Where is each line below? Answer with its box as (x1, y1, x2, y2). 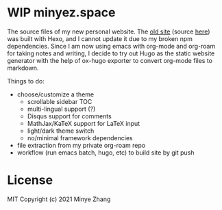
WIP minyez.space (7, 5, 116, 21)
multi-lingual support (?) (27, 105, 96, 113)
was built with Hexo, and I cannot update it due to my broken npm (7, 34, 193, 42)
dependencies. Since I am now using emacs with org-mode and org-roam (7, 42, 216, 50)
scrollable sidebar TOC (27, 97, 92, 105)
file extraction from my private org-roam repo (16, 141, 146, 149)
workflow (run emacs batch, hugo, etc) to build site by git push (16, 148, 195, 157)
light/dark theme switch (27, 127, 95, 135)
